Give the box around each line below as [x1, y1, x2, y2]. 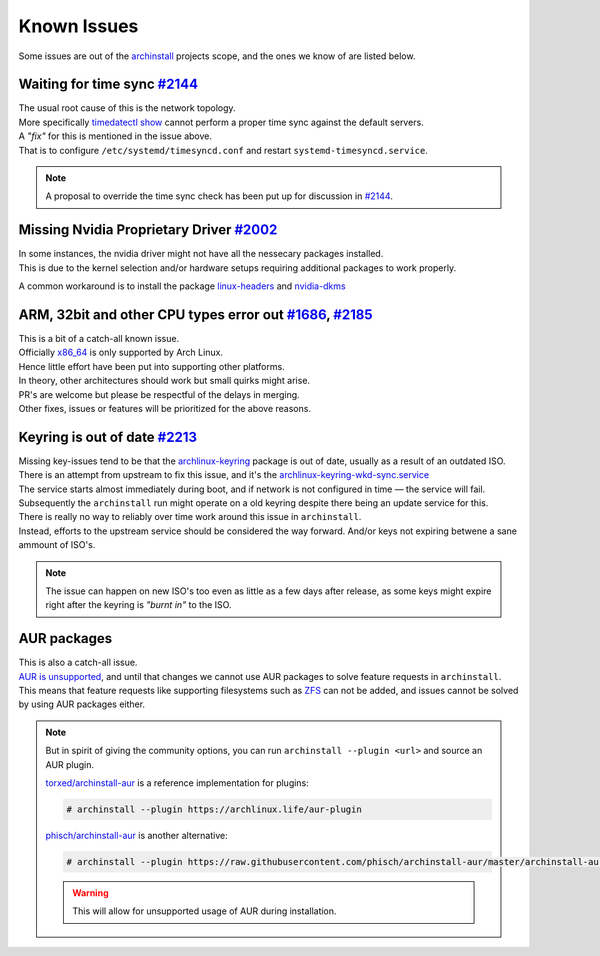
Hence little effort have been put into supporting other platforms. [18, 360, 285, 372]
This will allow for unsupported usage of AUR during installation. [72, 905, 337, 917]
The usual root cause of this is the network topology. [18, 102, 236, 114]
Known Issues [18, 15, 139, 37]
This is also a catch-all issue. [18, 656, 138, 669]
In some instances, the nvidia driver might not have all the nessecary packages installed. [18, 248, 384, 260]
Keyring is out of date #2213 [18, 428, 198, 445]
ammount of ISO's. [18, 539, 96, 551]
